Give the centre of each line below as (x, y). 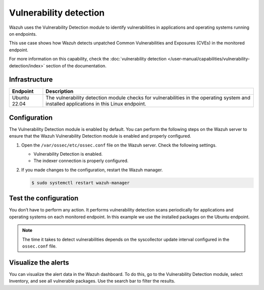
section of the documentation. (76, 65)
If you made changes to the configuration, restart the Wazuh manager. (92, 170)
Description (59, 91)
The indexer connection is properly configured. (81, 161)
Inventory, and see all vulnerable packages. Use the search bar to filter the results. (92, 281)
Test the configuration (44, 198)
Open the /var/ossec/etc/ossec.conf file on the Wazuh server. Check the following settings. (119, 145)
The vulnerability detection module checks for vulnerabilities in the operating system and (148, 98)
